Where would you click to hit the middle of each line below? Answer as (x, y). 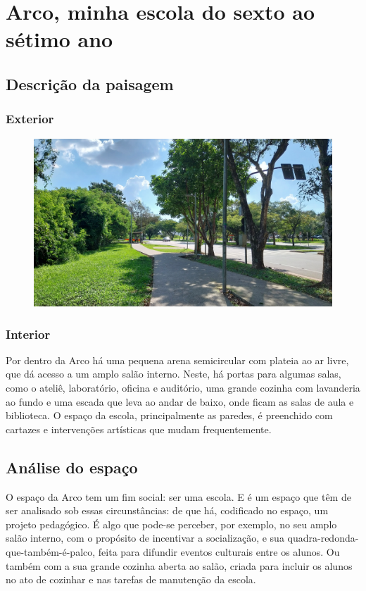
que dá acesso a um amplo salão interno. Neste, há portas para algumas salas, (173, 374)
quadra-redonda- (323, 538)
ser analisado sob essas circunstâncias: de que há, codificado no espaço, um (167, 510)
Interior (28, 334)
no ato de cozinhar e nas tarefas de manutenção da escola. (131, 579)
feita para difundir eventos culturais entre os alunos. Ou (219, 552)
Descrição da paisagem (90, 83)
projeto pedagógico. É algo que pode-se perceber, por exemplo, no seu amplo (171, 524)
